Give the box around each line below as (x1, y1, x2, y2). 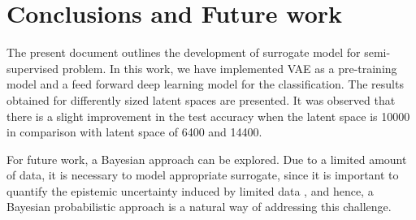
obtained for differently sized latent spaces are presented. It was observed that (6, 91, 396, 108)
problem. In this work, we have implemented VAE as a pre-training (62, 59, 397, 76)
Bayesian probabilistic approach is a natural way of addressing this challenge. (6, 198, 392, 215)
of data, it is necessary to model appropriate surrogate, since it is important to (6, 166, 399, 183)
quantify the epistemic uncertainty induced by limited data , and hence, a (6, 182, 374, 199)
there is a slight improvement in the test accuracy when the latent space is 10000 (6, 107, 410, 124)
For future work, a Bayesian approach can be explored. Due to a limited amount (6, 150, 407, 167)
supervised (6, 59, 58, 76)
